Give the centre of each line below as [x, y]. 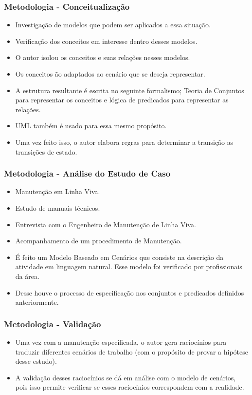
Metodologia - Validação [53, 324]
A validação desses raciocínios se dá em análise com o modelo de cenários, [126, 377]
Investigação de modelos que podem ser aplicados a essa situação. [113, 25]
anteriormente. [37, 302]
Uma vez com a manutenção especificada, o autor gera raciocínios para [121, 342]
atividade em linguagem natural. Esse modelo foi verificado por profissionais [129, 267]
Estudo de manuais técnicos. [58, 207]
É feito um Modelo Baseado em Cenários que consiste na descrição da [119, 257]
